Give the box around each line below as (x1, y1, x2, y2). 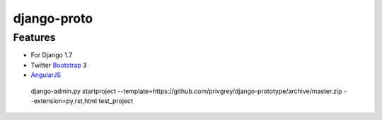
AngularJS (30, 71, 62, 79)
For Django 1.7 (30, 51, 73, 59)
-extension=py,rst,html (30, 96, 98, 105)
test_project (98, 96, 134, 105)
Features (13, 31, 56, 44)
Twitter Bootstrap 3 (30, 61, 88, 69)
